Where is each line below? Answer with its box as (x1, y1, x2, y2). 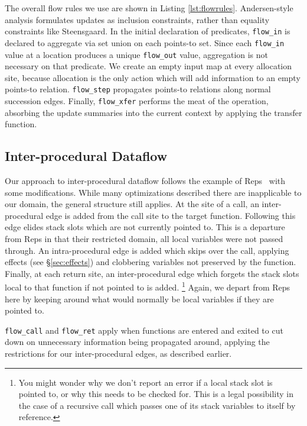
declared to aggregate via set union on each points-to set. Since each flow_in (5, 36, 285, 49)
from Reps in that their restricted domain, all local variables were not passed (5, 233, 283, 245)
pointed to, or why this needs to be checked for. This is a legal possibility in (18, 388, 294, 400)
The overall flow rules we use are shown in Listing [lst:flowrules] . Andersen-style (5, 2, 293, 14)
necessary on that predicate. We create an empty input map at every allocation (5, 60, 292, 72)
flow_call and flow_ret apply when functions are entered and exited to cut (5, 324, 283, 336)
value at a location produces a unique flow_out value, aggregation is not (5, 48, 269, 60)
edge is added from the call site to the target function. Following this (45, 209, 296, 221)
